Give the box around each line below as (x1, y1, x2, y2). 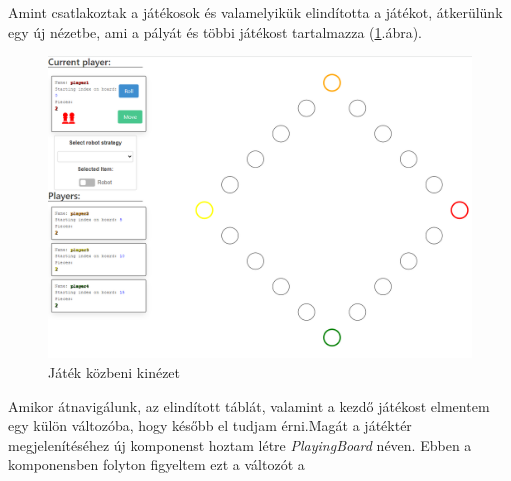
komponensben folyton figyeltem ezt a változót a (8, 454, 305, 475)
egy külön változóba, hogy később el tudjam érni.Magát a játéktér (8, 415, 412, 436)
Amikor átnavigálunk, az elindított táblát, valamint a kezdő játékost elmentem (8, 395, 490, 416)
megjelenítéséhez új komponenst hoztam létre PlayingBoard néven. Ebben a (8, 434, 472, 455)
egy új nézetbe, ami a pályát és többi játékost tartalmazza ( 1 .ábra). (8, 21, 423, 42)
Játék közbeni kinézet (48, 362, 181, 383)
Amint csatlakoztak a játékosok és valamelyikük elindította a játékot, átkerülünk (8, 2, 503, 22)
